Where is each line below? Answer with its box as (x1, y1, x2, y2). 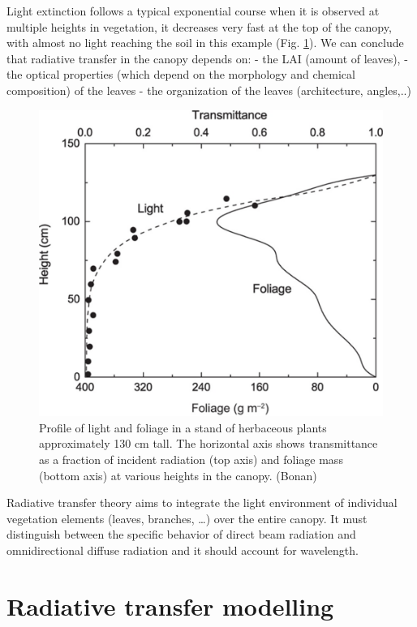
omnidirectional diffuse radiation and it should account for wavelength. (6, 541, 359, 558)
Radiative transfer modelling (6, 589, 334, 622)
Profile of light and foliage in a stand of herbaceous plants (39, 419, 327, 436)
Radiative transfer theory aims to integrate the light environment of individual (6, 494, 398, 511)
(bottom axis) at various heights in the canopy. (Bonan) (39, 466, 317, 483)
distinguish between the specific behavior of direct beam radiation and (6, 526, 356, 543)
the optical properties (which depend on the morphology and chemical (6, 66, 355, 83)
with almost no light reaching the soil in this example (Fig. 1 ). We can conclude (6, 34, 404, 51)
